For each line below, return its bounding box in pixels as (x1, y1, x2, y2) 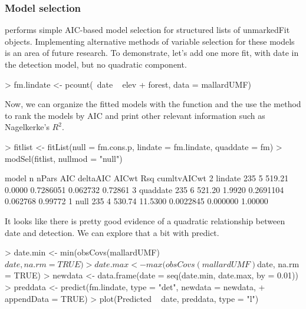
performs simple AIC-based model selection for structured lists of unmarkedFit (5, 24, 290, 36)
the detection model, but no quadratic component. (5, 58, 187, 70)
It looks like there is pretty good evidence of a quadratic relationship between (5, 214, 285, 227)
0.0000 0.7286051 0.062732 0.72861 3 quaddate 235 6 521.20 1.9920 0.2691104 (5, 183, 284, 195)
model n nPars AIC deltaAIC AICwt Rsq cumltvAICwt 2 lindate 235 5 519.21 (5, 172, 289, 184)
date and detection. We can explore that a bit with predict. (5, 226, 219, 238)
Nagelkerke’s (5, 121, 50, 133)
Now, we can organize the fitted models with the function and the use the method (5, 98, 301, 110)
